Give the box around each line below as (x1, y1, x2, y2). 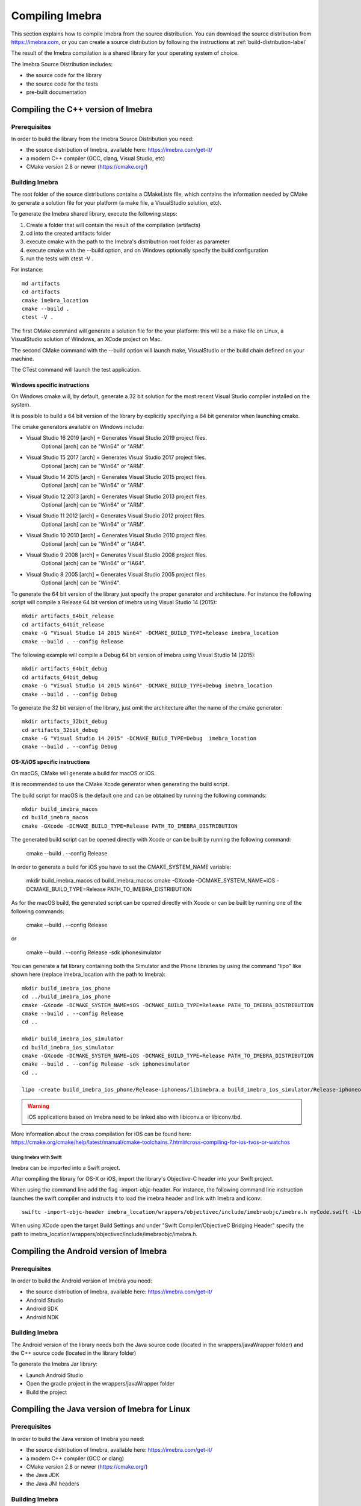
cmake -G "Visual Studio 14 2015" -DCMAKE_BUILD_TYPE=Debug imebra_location (22, 735, 257, 742)
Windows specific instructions (11, 381, 90, 389)
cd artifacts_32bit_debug (22, 726, 99, 733)
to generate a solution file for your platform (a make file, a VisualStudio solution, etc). (11, 199, 222, 206)
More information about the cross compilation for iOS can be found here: (11, 1130, 192, 1137)
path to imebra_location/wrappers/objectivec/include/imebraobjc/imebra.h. (11, 1230, 198, 1237)
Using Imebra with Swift (11, 1154, 62, 1160)
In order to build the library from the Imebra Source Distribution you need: (11, 136, 194, 143)
